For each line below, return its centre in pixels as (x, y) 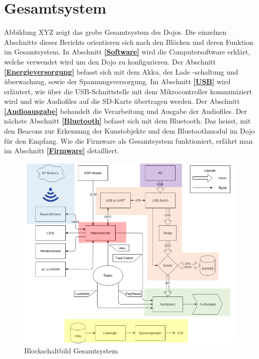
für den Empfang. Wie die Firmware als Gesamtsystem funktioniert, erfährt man (128, 140)
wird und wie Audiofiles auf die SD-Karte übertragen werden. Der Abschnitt (122, 101)
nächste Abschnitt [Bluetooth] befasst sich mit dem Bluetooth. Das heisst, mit (127, 121)
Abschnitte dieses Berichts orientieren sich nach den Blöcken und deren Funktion (129, 42)
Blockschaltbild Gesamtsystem (71, 350)
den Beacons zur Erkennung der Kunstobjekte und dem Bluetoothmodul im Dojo (129, 131)
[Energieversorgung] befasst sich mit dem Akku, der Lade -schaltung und (121, 71)
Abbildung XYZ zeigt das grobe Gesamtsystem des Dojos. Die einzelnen (115, 32)
